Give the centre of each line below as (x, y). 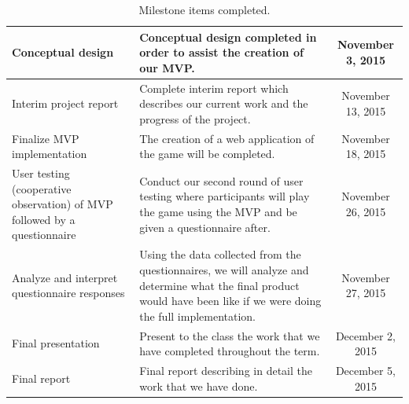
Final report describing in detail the (226, 370)
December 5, (365, 370)
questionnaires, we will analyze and (224, 269)
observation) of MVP (63, 204)
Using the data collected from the (220, 254)
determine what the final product (219, 285)
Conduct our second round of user (221, 180)
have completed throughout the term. (230, 351)
